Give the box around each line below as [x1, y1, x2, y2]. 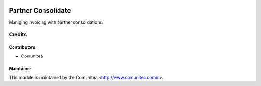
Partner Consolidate [9, 6, 71, 14]
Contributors [9, 44, 36, 50]
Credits [9, 31, 27, 38]
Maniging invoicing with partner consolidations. [9, 19, 103, 25]
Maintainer [9, 66, 31, 72]
